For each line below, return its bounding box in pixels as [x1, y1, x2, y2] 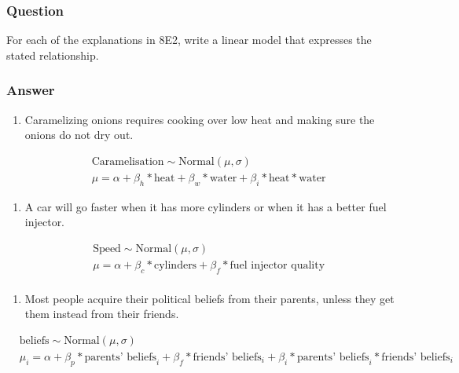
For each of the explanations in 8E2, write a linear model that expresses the [6, 31, 372, 48]
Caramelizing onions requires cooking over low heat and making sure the [24, 111, 375, 127]
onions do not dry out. [24, 126, 134, 143]
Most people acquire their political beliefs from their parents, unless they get [24, 290, 395, 306]
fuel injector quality [229, 259, 325, 271]
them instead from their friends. [24, 305, 179, 322]
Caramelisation [91, 155, 164, 167]
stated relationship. [6, 46, 99, 63]
